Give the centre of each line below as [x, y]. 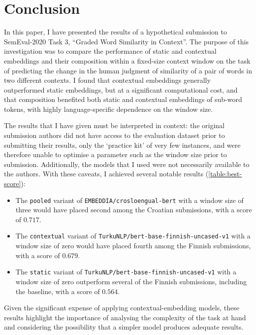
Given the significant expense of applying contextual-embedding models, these [122, 308]
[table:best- [225, 174]
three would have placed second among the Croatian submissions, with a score [134, 210]
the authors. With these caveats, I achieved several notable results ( [106, 174]
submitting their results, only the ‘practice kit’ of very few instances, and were [122, 145]
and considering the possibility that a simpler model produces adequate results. [124, 327]
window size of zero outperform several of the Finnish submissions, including [131, 281]
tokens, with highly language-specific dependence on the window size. [109, 109]
